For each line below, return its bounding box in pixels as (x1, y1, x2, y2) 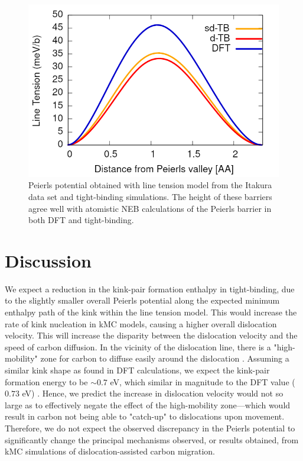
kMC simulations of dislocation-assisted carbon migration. (5, 445, 216, 457)
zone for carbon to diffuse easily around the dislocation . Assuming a (40, 352, 289, 365)
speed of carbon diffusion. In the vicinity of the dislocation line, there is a (5, 340, 271, 353)
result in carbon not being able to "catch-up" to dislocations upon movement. (5, 410, 285, 423)
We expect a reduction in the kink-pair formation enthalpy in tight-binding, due (5, 282, 295, 295)
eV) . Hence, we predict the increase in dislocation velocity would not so (22, 387, 284, 399)
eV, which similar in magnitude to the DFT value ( (110, 375, 295, 388)
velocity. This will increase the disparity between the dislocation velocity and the (5, 329, 298, 341)
